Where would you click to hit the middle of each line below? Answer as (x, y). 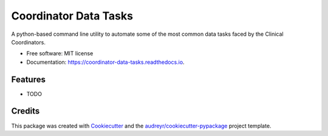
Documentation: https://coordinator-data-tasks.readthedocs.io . (105, 62)
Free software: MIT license (60, 53)
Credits (26, 111)
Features (28, 79)
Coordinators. (28, 42)
